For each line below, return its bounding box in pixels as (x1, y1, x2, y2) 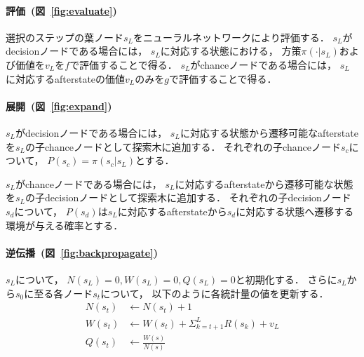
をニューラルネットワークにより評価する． (133, 29, 330, 44)
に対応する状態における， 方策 (160, 43, 302, 58)
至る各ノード (34, 285, 93, 300)
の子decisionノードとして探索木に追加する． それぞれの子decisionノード (25, 190, 351, 205)
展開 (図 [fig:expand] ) (6, 98, 112, 113)
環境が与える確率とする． (6, 217, 123, 232)
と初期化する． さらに (235, 271, 337, 286)
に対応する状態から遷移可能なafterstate (180, 125, 358, 140)
